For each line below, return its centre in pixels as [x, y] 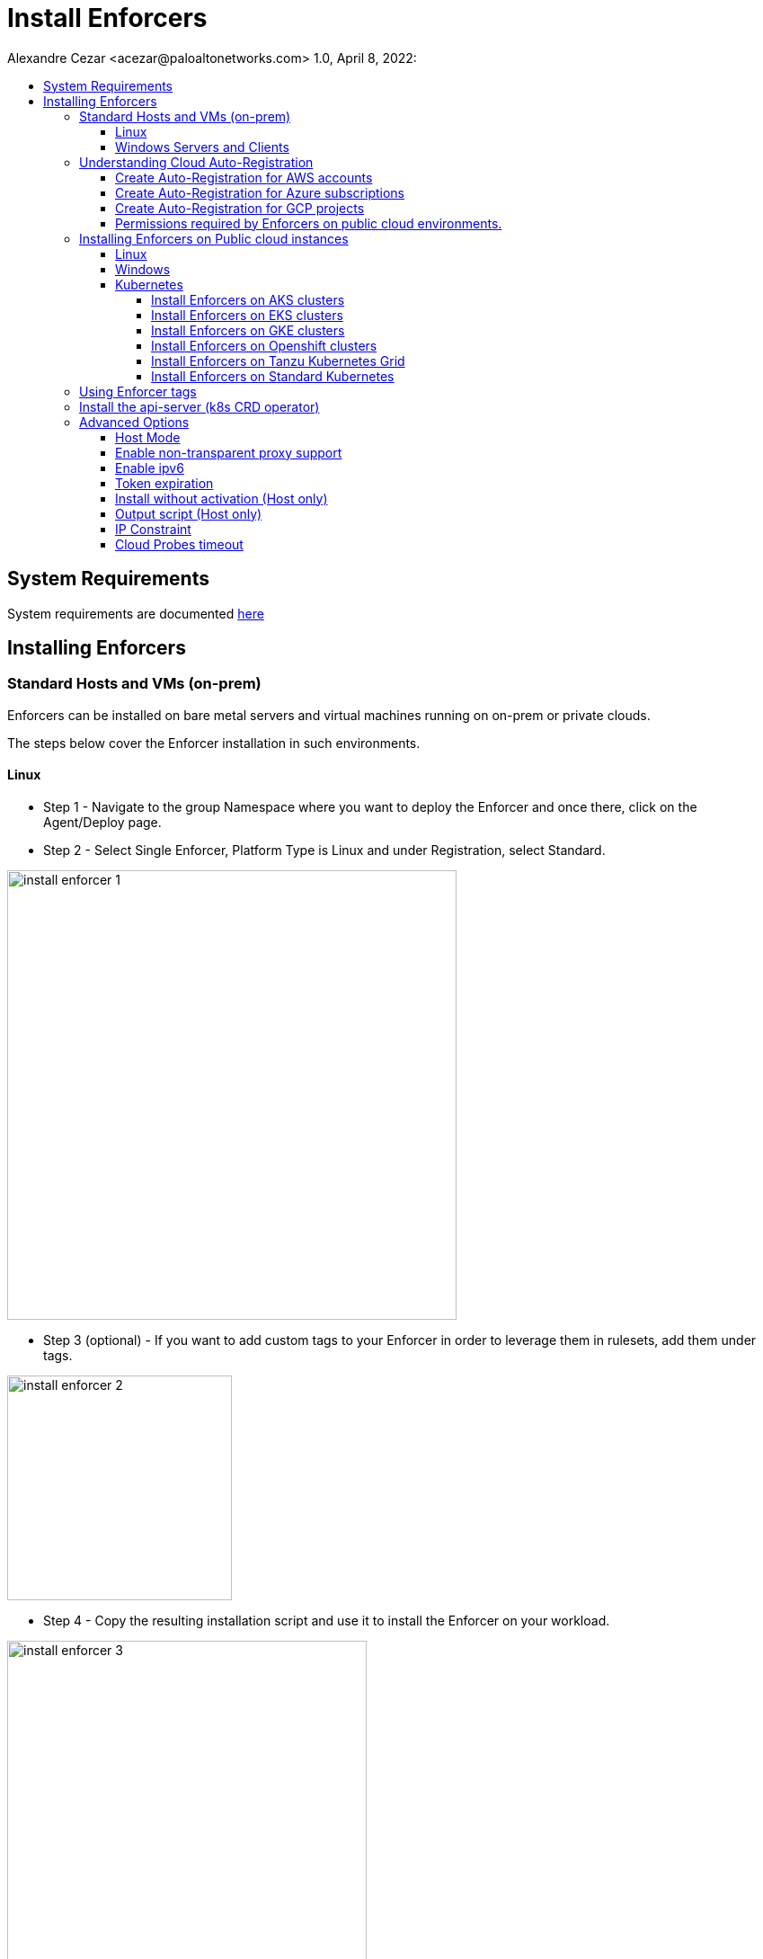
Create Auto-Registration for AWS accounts [244, 177]
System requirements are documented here [136, 613]
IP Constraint [153, 529]
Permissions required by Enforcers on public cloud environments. [309, 223]
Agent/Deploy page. [102, 823]
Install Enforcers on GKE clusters [248, 330]
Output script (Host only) [189, 513]
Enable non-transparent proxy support [229, 452]
